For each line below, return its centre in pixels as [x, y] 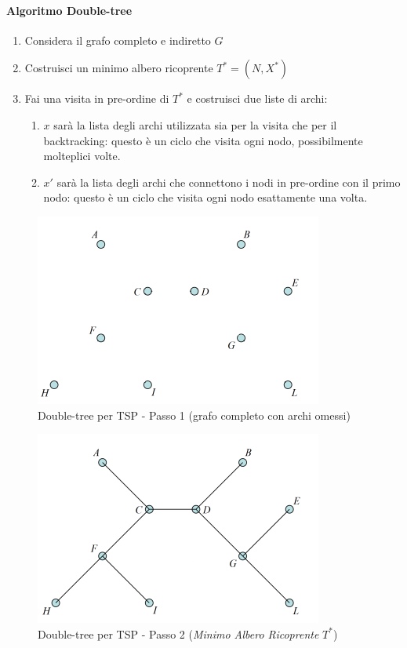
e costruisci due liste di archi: [257, 98]
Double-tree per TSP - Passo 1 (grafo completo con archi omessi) [194, 415]
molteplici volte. [82, 156]
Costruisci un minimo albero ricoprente [119, 68]
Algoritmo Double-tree [69, 10]
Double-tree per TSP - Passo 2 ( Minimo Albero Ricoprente [178, 633]
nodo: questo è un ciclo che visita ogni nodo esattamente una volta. [205, 197]
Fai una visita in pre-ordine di [97, 98]
